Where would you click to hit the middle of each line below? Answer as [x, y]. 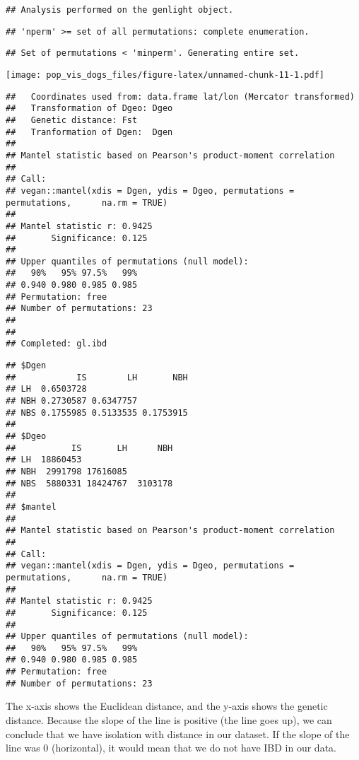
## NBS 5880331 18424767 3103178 [89, 483]
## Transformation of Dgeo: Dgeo [89, 109]
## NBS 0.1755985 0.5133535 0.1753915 [97, 413]
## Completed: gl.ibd [57, 344]
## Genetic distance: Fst [72, 120]
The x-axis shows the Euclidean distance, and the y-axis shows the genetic [167, 706]
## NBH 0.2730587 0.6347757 [72, 401]
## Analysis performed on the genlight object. [120, 10]
